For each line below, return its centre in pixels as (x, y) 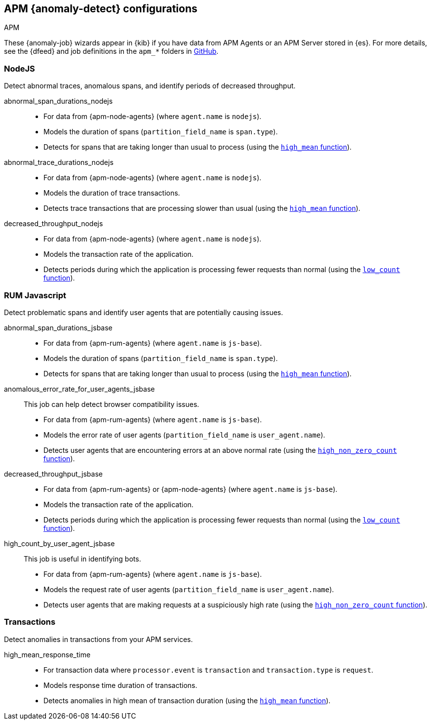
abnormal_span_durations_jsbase (58, 327)
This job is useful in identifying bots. (82, 559)
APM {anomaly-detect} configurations (101, 9)
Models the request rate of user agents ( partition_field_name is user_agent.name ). (189, 589)
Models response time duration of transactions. (120, 685)
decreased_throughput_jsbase (53, 474)
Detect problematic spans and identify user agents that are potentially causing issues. (144, 312)
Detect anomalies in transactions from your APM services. (98, 639)
